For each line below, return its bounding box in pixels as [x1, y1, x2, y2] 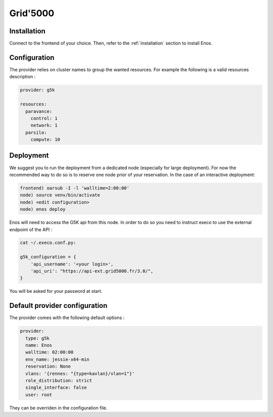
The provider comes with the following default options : [9, 315, 125, 321]
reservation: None [25, 363, 71, 370]
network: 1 [30, 123, 58, 128]
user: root [25, 392, 53, 397]
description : [9, 74, 36, 80]
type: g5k [25, 335, 50, 341]
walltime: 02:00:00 [25, 349, 74, 355]
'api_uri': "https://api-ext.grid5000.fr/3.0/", [30, 268, 154, 274]
